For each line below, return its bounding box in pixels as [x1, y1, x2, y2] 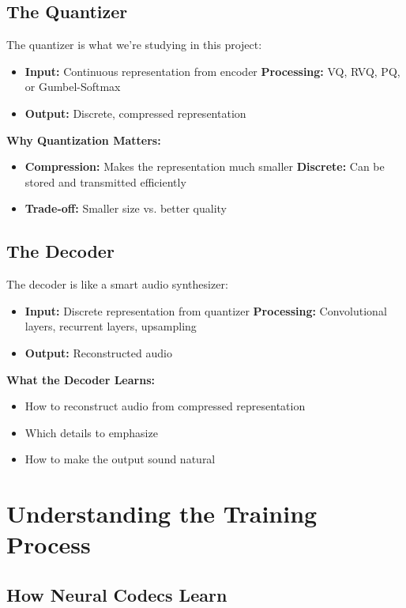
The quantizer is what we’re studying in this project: [6, 36, 262, 53]
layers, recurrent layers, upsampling [24, 318, 197, 334]
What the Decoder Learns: [6, 371, 155, 387]
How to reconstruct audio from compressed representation [24, 398, 306, 414]
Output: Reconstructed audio [24, 344, 172, 361]
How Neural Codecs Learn [6, 582, 227, 606]
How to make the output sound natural [24, 451, 216, 467]
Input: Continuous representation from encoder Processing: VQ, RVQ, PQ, [24, 62, 400, 79]
